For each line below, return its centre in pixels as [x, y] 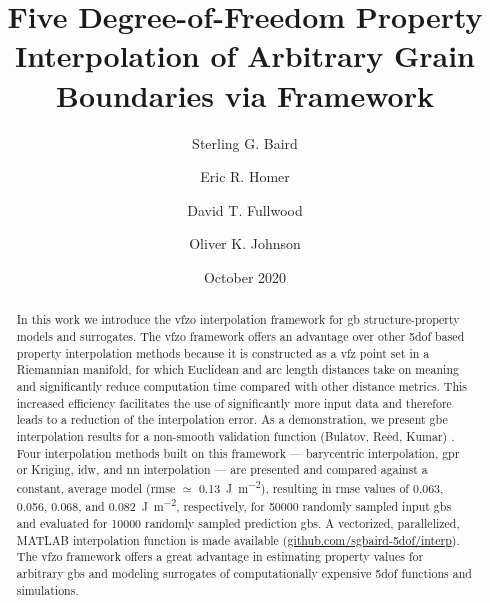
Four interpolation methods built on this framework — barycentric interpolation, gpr [238, 452]
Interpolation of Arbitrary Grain [245, 55]
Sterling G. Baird [245, 142]
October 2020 [245, 276]
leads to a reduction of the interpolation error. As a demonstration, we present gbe [232, 419]
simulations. [47, 589]
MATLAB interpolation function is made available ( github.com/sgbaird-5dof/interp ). [238, 539]
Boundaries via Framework [245, 94]
